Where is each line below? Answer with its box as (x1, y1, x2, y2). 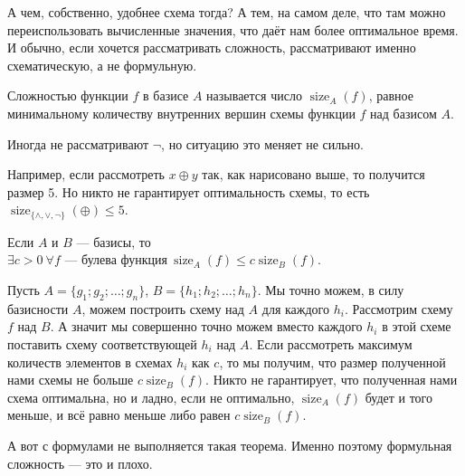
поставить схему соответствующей (7, 334, 197, 353)
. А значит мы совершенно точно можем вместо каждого (50, 317, 363, 336)
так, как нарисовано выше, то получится (202, 165, 425, 184)
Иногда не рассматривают (7, 134, 149, 153)
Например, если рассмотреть (7, 165, 165, 184)
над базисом (370, 103, 437, 122)
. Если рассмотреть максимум (249, 334, 413, 353)
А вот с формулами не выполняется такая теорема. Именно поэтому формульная (7, 435, 452, 454)
